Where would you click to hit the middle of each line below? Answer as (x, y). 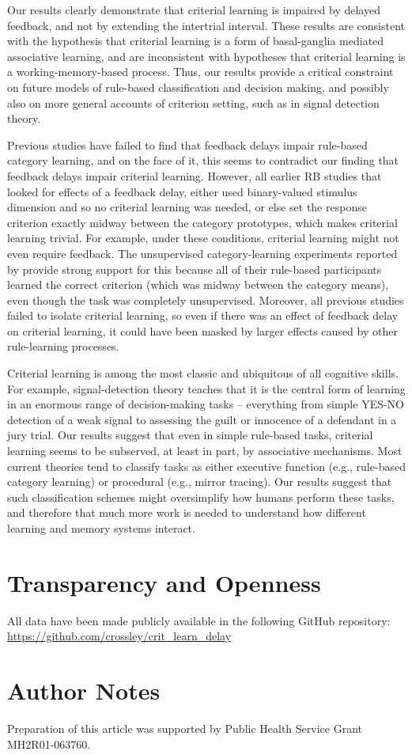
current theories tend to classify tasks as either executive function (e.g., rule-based (206, 466)
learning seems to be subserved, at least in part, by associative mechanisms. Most (205, 451)
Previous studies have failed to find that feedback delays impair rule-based (187, 144)
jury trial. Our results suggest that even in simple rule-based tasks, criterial (190, 435)
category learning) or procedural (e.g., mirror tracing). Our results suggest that (200, 482)
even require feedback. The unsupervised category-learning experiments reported (202, 253)
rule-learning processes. (63, 346)
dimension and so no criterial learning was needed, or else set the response (187, 207)
